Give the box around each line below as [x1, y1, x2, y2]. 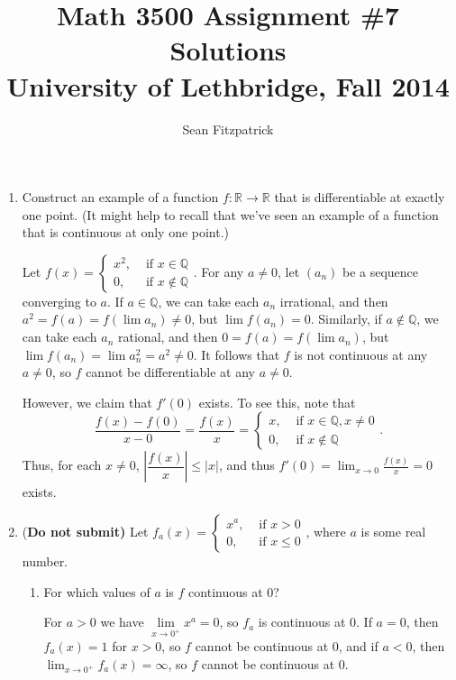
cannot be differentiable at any [86, 363, 256, 381]
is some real [360, 522, 426, 541]
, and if [338, 637, 378, 655]
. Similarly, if [310, 309, 382, 328]
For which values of [43, 582, 150, 601]
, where [306, 522, 346, 541]
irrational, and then [279, 291, 388, 310]
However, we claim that [22, 392, 152, 411]
